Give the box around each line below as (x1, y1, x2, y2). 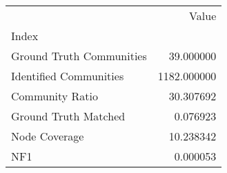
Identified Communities (11, 68, 124, 84)
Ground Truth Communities (11, 48, 147, 64)
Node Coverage (11, 128, 84, 144)
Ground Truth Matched (11, 108, 126, 124)
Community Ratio (11, 88, 99, 104)
